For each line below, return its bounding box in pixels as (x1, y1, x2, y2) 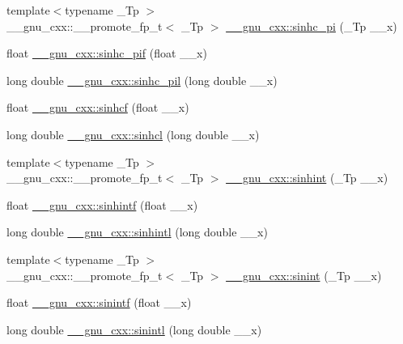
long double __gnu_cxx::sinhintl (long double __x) (6, 223, 268, 240)
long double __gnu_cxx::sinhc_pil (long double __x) (6, 71, 278, 88)
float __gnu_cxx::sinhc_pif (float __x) (6, 45, 207, 62)
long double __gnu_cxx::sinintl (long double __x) (6, 321, 262, 338)
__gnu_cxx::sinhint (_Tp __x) (226, 169, 388, 186)
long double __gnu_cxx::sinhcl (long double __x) (6, 125, 260, 142)
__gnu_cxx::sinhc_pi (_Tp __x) (226, 17, 397, 34)
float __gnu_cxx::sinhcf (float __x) (6, 99, 189, 116)
